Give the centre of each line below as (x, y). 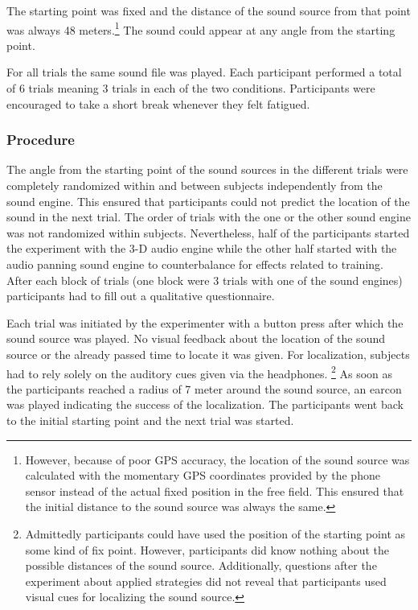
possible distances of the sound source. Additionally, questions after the (201, 565)
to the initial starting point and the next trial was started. (150, 420)
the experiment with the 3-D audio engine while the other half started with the (202, 248)
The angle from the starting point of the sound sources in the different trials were (207, 169)
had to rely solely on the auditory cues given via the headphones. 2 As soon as (200, 372)
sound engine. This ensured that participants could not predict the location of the (208, 201)
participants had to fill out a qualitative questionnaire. (141, 296)
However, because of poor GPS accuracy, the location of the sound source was (217, 459)
